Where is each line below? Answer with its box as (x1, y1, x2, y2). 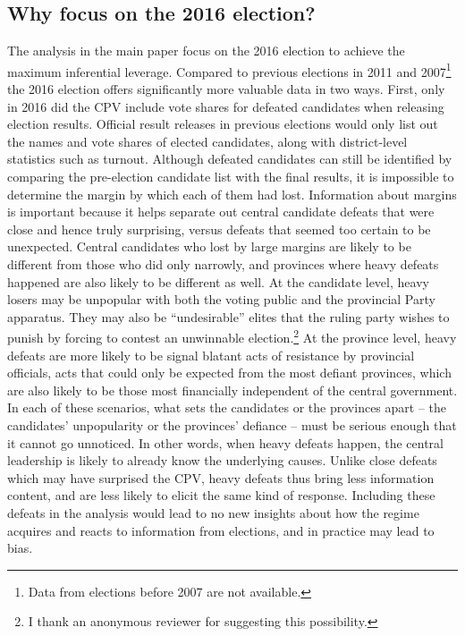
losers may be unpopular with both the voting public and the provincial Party (7, 290, 435, 309)
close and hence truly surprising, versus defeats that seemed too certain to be (7, 219, 431, 238)
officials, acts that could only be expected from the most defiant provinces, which (7, 363, 452, 382)
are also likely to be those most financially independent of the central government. (7, 380, 458, 399)
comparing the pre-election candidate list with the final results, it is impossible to (7, 167, 454, 186)
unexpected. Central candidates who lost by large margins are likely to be (7, 237, 411, 256)
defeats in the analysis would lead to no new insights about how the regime (7, 503, 419, 522)
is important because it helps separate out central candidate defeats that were (7, 202, 435, 221)
